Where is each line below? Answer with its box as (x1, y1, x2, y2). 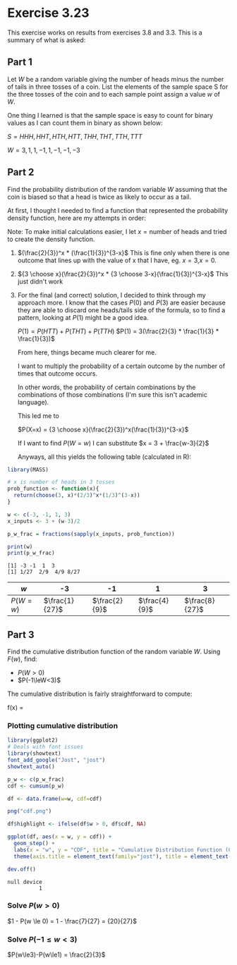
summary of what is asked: (7, 35, 86, 44)
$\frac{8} (184, 596, 215, 606)
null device (7, 878, 42, 885)
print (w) (7, 543, 33, 551)
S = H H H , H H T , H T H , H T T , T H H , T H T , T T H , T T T (7, 132, 142, 140)
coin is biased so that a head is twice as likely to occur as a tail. (7, 192, 192, 201)
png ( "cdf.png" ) (7, 808, 52, 815)
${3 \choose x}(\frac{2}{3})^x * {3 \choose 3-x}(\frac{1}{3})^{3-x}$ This (17, 269, 229, 278)
